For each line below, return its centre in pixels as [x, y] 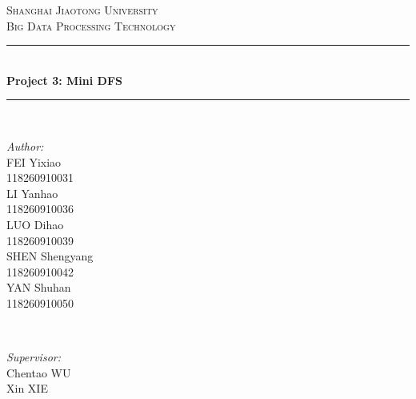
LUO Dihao [35, 224]
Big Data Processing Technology [91, 25]
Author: [25, 145]
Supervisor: [34, 357]
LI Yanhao [32, 193]
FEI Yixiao [34, 161]
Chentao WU [39, 372]
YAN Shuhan [39, 287]
